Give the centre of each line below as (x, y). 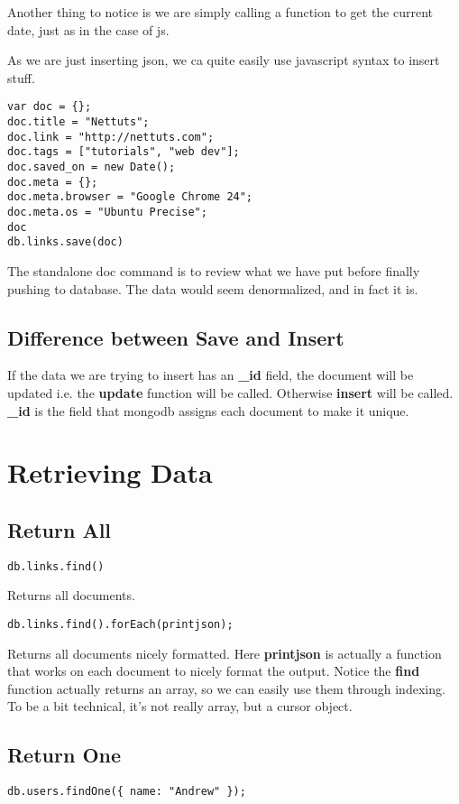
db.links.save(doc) (65, 242)
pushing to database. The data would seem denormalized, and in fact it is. (213, 288)
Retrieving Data (110, 472)
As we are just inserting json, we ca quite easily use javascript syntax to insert (224, 60)
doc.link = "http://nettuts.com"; (111, 137)
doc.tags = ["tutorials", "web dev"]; (124, 152)
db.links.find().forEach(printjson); (120, 624)
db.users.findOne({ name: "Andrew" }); (127, 792)
